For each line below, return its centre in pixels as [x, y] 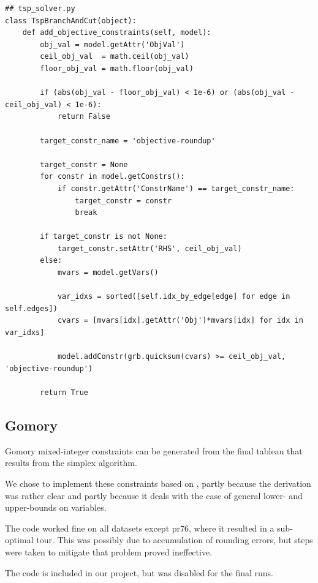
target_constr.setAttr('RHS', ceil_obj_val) [150, 248]
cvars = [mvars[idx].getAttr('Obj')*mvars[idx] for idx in [180, 321]
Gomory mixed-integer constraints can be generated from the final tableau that [154, 450]
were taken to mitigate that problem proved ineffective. [109, 551]
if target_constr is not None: [104, 237]
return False [84, 117]
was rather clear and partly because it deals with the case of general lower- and [154, 495]
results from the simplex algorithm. [71, 463]
